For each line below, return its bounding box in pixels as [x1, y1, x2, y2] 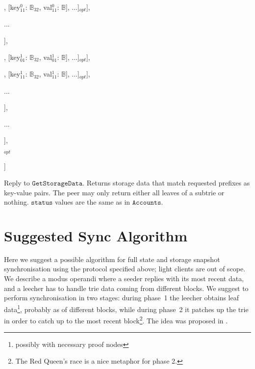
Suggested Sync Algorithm [4, 225, 188, 245]
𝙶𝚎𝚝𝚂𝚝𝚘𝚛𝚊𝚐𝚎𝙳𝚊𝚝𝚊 [32, 180, 83, 187]
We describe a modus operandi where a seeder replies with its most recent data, [4, 273, 244, 284]
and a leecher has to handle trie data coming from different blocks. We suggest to [4, 283, 249, 293]
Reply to [4, 177, 30, 187]
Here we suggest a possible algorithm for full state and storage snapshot [4, 254, 220, 264]
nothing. [4, 197, 29, 207]
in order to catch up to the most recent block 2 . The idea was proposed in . [4, 314, 228, 325]
